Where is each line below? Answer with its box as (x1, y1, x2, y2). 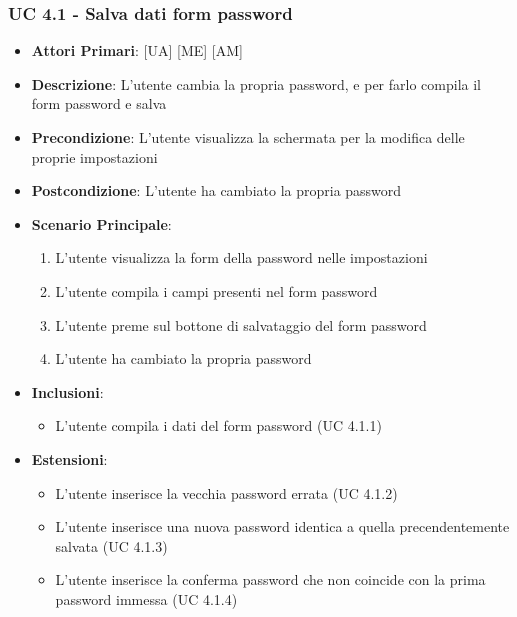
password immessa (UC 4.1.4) (55, 588, 238, 609)
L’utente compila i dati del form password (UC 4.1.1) (55, 415, 382, 436)
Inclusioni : (31, 381, 104, 402)
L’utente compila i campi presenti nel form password (55, 280, 378, 301)
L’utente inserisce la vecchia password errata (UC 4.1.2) (55, 482, 398, 503)
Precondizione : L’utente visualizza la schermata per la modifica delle (31, 127, 465, 147)
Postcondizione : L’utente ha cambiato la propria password (31, 180, 402, 201)
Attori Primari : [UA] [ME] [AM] (31, 40, 243, 61)
